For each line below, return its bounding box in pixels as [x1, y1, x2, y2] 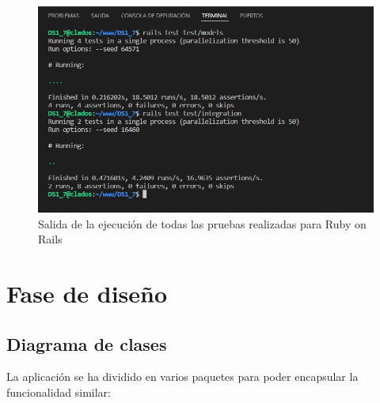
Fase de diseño [6, 277, 168, 309]
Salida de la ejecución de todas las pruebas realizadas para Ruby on [38, 215, 367, 232]
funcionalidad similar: [6, 383, 111, 400]
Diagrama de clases [6, 331, 167, 356]
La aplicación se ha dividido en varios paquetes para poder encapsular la [6, 368, 359, 385]
